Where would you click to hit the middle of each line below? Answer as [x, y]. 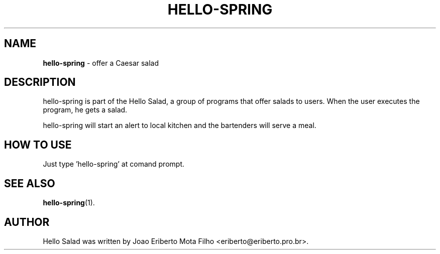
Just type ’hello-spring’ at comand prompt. [114, 164]
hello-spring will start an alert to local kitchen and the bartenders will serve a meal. [180, 125]
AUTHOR [27, 222]
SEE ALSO [30, 183]
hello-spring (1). [69, 203]
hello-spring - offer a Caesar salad [101, 63]
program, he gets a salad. [85, 110]
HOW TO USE [38, 145]
